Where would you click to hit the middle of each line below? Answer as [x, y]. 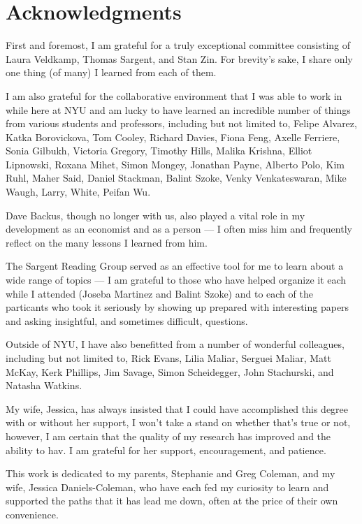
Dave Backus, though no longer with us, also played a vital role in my [155, 215]
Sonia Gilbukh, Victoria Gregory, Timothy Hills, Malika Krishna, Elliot [159, 151]
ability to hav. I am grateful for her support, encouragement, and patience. [166, 450]
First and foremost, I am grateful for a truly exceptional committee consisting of [178, 45]
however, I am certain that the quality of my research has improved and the [168, 436]
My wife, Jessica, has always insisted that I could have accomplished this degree [177, 408]
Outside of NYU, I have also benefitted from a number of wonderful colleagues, [175, 344]
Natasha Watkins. [44, 385]
